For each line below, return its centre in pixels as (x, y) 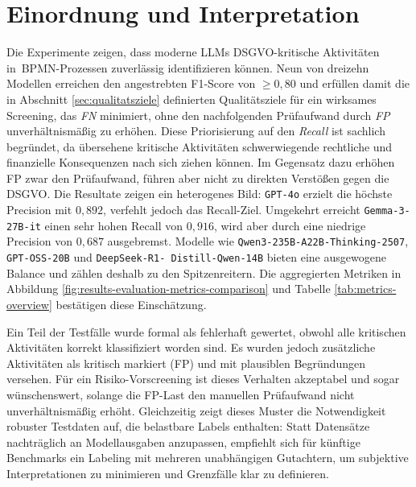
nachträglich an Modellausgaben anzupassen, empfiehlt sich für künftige (183, 442)
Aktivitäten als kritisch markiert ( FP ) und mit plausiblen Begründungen (186, 363)
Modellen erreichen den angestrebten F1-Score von (131, 83)
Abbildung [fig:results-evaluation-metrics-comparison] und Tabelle (169, 289)
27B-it (24, 227)
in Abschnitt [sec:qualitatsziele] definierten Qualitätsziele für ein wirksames (192, 99)
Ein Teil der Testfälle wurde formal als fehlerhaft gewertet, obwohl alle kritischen (206, 331)
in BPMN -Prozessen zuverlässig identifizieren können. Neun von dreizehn (188, 67)
